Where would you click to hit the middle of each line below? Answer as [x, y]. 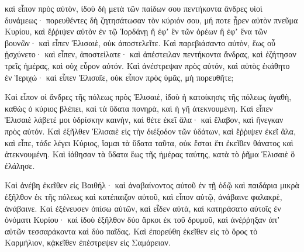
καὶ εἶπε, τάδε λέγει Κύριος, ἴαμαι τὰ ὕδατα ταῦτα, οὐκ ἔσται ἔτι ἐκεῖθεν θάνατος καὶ [149, 142]
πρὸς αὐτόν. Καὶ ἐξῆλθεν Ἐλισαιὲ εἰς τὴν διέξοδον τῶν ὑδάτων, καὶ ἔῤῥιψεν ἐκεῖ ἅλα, [150, 131]
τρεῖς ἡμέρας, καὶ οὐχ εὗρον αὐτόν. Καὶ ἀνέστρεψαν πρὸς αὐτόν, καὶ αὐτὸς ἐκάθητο [147, 65]
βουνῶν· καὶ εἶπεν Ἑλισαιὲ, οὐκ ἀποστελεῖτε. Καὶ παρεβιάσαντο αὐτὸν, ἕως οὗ [140, 42]
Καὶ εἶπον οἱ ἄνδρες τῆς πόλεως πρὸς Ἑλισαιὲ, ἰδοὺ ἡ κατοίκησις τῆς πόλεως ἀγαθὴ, [148, 97]
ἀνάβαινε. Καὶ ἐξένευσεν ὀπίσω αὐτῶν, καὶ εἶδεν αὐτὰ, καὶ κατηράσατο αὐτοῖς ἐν [143, 208]
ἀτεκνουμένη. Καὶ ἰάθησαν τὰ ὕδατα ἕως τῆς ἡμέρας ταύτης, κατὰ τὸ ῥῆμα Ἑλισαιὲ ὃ [150, 154]
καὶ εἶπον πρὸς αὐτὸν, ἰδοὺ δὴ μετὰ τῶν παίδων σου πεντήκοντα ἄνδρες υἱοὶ [134, 8]
